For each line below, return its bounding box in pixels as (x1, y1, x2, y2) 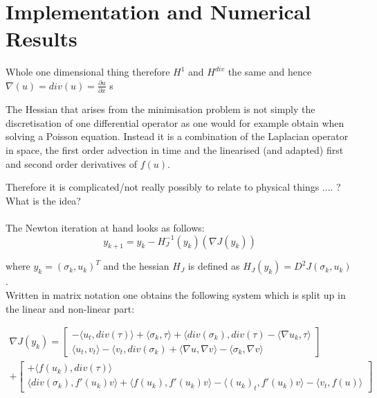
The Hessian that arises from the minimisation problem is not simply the (6, 102, 315, 116)
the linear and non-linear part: (6, 301, 135, 315)
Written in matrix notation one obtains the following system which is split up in (6, 287, 346, 302)
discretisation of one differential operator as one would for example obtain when (6, 115, 344, 130)
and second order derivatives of (6, 156, 138, 171)
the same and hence (228, 64, 312, 79)
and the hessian (103, 259, 169, 273)
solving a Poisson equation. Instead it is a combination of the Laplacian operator (6, 129, 349, 144)
